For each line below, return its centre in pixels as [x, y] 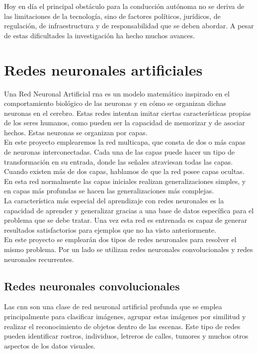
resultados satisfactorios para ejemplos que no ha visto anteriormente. [110, 229]
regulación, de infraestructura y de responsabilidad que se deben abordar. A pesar [129, 26]
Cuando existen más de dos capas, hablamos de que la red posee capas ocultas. [124, 171]
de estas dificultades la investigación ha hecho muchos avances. [99, 35]
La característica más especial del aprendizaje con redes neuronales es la [114, 201]
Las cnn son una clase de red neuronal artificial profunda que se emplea [113, 307]
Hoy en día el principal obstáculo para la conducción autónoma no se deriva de [124, 6]
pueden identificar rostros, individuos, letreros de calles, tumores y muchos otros [126, 336]
